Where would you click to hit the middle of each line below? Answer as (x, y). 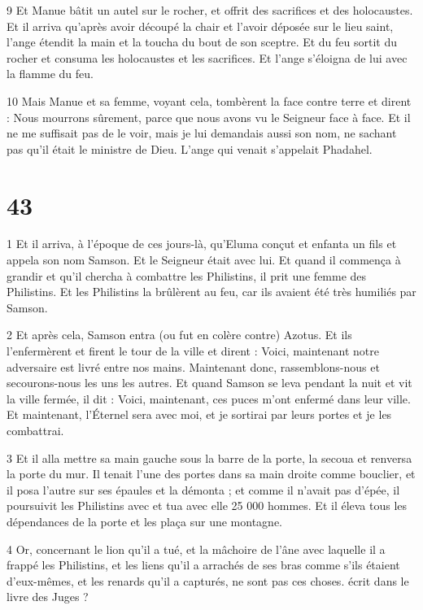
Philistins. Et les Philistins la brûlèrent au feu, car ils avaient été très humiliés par (211, 292)
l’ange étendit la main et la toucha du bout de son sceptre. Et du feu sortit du (202, 42)
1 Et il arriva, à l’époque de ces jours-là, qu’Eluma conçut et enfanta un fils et (202, 244)
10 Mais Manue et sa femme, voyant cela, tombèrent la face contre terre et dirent (209, 100)
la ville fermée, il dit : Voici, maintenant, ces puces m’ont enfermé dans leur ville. (209, 398)
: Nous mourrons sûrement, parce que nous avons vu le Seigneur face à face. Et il (209, 117)
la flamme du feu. (50, 74)
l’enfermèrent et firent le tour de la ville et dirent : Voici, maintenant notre (193, 351)
